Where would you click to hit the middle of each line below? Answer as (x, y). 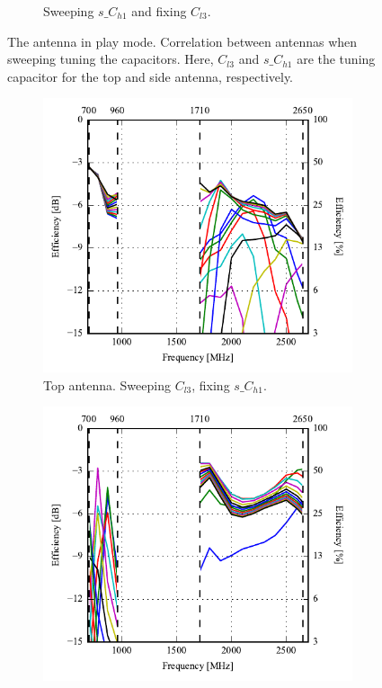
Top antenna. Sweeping (107, 384)
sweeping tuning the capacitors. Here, (111, 59)
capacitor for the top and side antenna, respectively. (151, 76)
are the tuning (336, 59)
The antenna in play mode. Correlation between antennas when (182, 41)
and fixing (159, 11)
